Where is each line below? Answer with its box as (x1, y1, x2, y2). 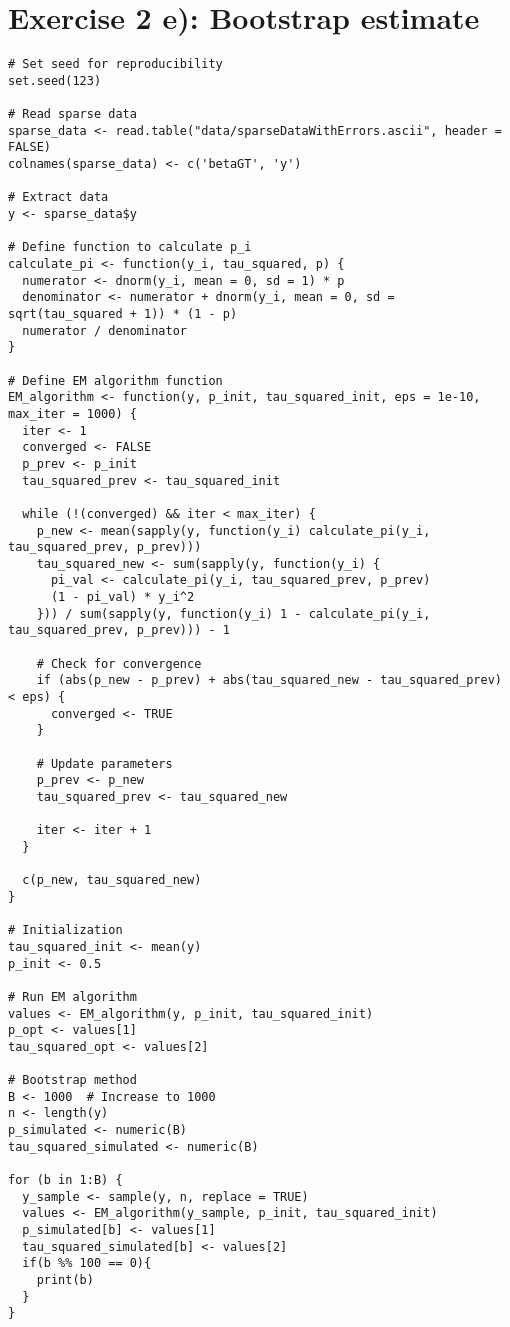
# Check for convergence (36, 656, 202, 671)
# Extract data (8, 190, 109, 205)
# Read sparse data (8, 107, 137, 122)
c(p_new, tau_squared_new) (22, 873, 202, 888)
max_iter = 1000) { (8, 406, 137, 421)
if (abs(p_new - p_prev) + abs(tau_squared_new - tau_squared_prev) (36, 673, 502, 688)
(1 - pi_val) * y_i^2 (50, 590, 195, 605)
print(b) (36, 1273, 94, 1288)
